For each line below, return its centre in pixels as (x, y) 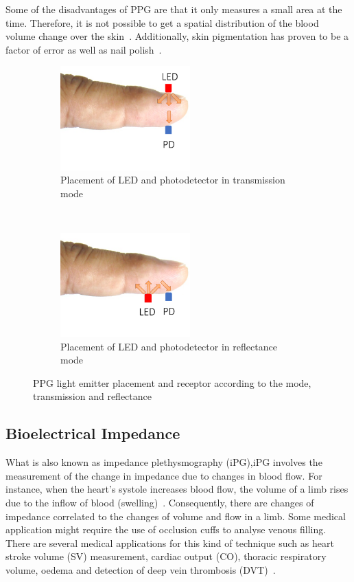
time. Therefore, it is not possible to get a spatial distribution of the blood (162, 22)
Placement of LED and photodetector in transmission (173, 180)
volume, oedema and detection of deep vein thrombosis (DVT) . (141, 570)
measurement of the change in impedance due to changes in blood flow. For (164, 475)
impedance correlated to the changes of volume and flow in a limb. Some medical (176, 516)
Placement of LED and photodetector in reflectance (169, 346)
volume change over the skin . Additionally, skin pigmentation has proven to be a (177, 36)
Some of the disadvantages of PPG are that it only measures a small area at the (174, 9)
